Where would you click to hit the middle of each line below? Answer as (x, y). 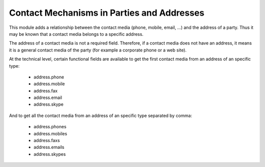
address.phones (50, 127)
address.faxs (47, 141)
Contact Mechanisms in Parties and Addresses (107, 13)
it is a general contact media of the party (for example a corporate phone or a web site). (98, 50)
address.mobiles (50, 133)
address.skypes (50, 154)
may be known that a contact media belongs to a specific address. (76, 34)
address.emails (49, 147)
